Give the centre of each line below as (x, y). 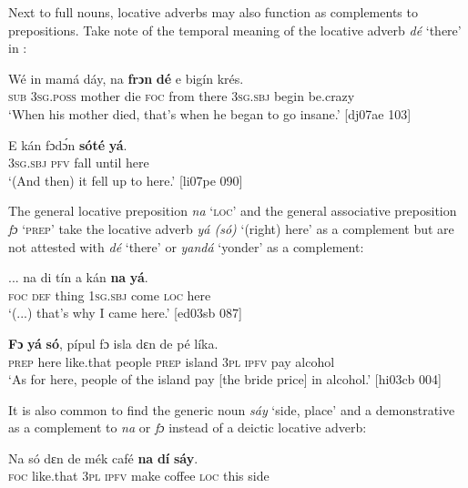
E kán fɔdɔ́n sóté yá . (68, 144)
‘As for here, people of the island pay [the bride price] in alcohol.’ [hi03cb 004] (225, 379)
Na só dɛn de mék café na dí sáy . (103, 457)
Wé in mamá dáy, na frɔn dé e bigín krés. (126, 78)
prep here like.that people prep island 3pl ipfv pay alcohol (172, 361)
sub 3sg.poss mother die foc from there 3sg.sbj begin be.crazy (182, 96)
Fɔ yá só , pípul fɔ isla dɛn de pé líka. (113, 343)
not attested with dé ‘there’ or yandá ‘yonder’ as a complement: (186, 246)
